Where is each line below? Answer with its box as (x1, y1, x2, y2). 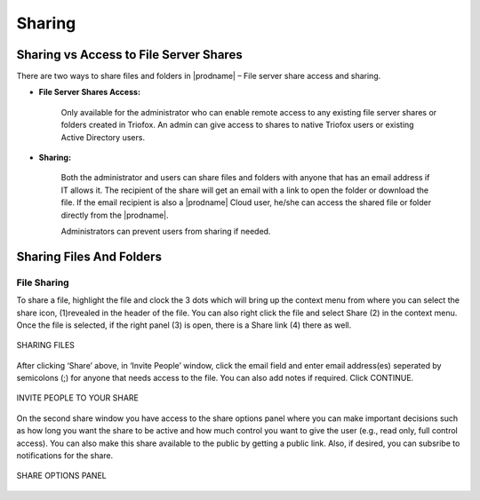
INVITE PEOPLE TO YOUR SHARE (16, 393, 140, 403)
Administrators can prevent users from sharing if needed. (60, 226, 271, 236)
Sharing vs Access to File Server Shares (16, 47, 244, 62)
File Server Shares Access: (38, 87, 141, 98)
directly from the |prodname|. (60, 210, 169, 220)
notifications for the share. (16, 450, 114, 461)
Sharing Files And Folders (16, 249, 162, 264)
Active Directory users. (60, 131, 146, 142)
